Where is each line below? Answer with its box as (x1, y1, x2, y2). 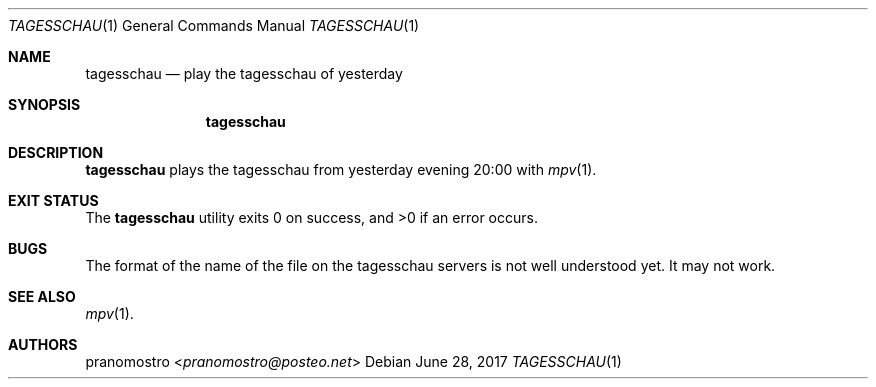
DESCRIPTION (8, 144, 104, 161)
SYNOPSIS (8, 96, 81, 113)
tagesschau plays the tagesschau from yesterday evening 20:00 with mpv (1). (85, 161, 597, 178)
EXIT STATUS (8, 192, 99, 209)
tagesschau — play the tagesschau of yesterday (85, 65, 403, 82)
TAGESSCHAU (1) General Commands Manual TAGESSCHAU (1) (8, 17, 420, 34)
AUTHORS (8, 336, 78, 353)
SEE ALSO (8, 288, 76, 305)
